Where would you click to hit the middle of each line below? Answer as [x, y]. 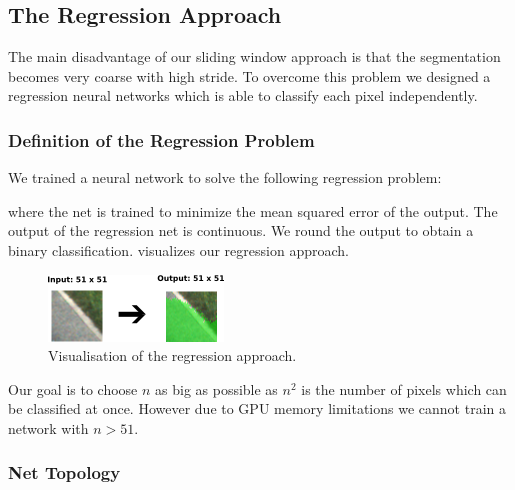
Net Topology [64, 472]
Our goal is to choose [73, 388]
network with [48, 427]
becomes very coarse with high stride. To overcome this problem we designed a [249, 75]
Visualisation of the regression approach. [172, 355]
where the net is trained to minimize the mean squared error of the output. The [253, 210]
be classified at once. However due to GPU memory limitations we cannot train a [257, 408]
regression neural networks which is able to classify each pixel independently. [243, 95]
